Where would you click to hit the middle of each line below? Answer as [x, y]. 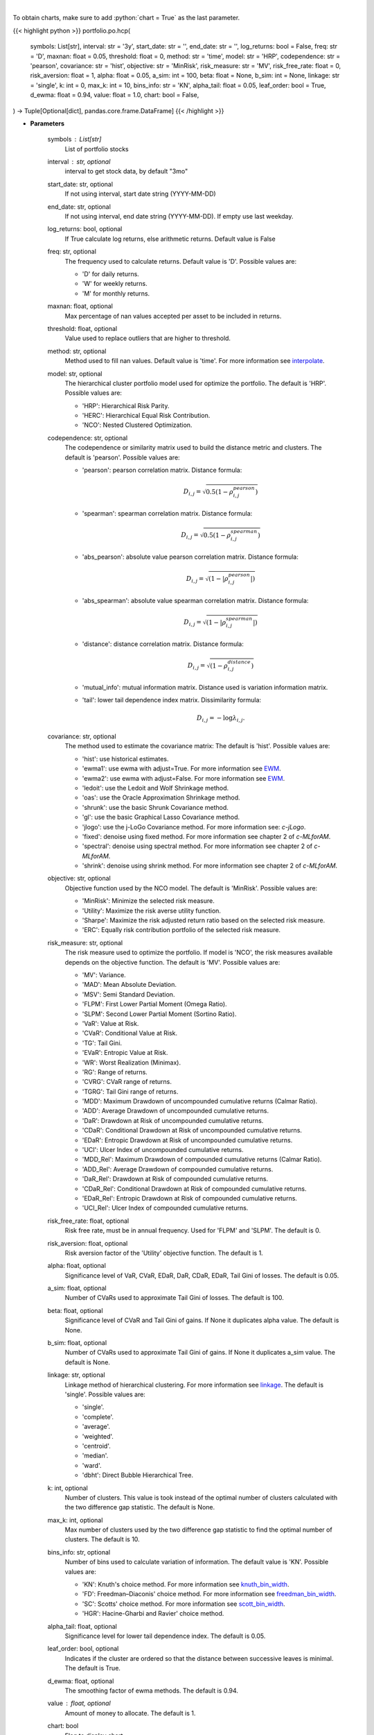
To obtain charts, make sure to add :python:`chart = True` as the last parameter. [126, 18]
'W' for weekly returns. [115, 284]
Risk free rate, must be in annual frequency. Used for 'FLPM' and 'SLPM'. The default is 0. [193, 1230]
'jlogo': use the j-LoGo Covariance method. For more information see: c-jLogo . [194, 827]
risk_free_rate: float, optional [88, 1221]
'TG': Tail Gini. [102, 1043]
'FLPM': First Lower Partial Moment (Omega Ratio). [155, 1004]
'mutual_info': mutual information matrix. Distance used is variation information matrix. [205, 687]
